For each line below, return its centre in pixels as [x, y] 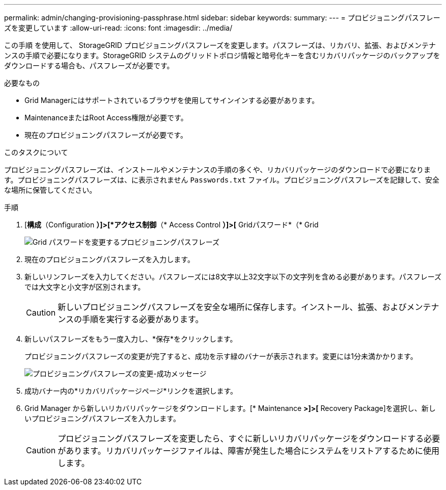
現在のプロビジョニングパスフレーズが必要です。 [106, 135]
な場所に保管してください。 [50, 190]
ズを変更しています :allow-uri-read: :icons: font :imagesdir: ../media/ [118, 28]
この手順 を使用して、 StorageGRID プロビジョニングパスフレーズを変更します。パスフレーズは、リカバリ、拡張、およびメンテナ [220, 45]
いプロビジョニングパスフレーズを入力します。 [102, 418]
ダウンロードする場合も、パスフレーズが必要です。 [89, 66]
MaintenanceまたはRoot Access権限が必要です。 [106, 118]
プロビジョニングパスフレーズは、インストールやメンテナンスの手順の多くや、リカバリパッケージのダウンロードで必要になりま [218, 170]
